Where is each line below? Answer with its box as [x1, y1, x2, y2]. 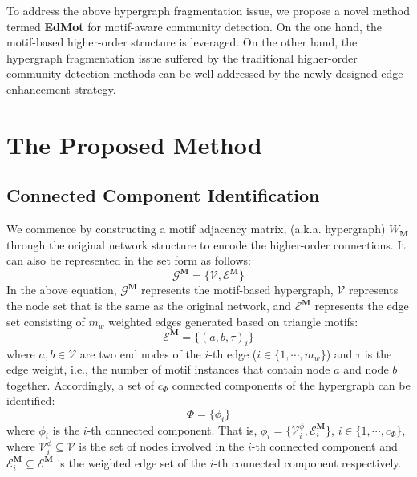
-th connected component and [251, 438, 398, 455]
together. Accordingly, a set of [6, 376, 155, 393]
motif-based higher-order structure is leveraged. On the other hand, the [6, 34, 358, 51]
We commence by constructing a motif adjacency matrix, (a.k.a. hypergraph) [6, 220, 386, 237]
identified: [6, 392, 55, 409]
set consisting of [6, 313, 85, 329]
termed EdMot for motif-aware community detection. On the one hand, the [6, 18, 383, 34]
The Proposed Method [6, 127, 262, 160]
